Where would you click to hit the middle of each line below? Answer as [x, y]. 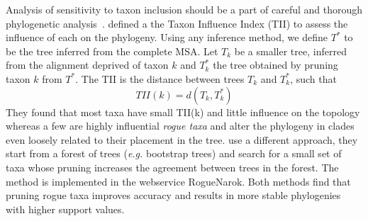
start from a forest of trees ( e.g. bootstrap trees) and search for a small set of [174, 153]
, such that [313, 78]
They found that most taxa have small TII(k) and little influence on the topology [183, 112]
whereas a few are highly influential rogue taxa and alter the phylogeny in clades [180, 126]
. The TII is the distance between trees [160, 78]
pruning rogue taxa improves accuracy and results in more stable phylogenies [173, 195]
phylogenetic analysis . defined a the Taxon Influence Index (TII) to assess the [177, 23]
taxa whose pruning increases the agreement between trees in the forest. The [172, 167]
